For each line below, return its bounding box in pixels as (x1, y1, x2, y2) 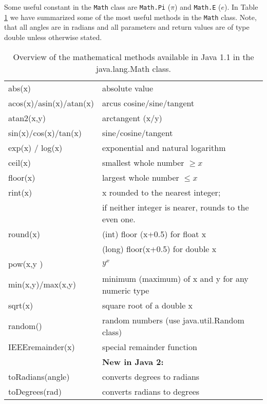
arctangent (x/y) (102, 111, 162, 124)
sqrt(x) (8, 299, 33, 311)
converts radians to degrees (102, 385, 200, 397)
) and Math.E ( (175, 2, 221, 12)
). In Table (224, 2, 258, 12)
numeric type (102, 284, 149, 296)
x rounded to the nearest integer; (102, 186, 221, 198)
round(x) (8, 227, 40, 240)
